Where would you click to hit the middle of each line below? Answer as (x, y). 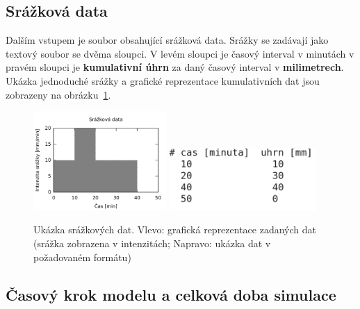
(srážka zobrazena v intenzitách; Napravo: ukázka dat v (152, 243)
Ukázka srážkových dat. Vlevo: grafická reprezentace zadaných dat (175, 229)
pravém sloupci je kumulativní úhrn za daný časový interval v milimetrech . (175, 67)
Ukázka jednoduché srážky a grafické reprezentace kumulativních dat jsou (163, 80)
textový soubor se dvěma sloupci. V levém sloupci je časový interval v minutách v (180, 53)
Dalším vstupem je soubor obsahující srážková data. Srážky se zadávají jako (167, 40)
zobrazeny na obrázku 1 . (58, 94)
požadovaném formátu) (82, 257)
